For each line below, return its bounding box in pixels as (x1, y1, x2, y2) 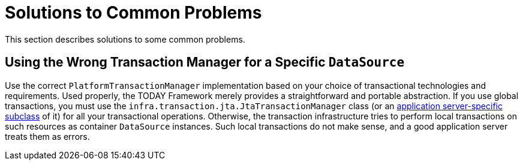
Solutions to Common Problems (5, 2, 262, 23)
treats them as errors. (5, 131, 90, 142)
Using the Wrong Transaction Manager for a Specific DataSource (5, 55, 405, 70)
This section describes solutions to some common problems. (5, 34, 245, 44)
